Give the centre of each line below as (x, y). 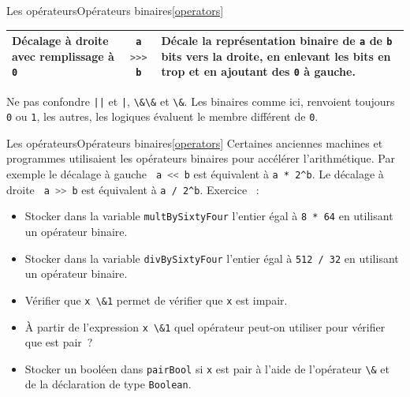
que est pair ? (59, 342)
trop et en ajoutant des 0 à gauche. (258, 71)
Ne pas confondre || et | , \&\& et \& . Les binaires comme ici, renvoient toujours (201, 101)
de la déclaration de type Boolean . (108, 384)
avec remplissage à (63, 56)
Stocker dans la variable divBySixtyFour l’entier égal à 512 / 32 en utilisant (212, 258)
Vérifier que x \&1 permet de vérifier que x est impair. (156, 300)
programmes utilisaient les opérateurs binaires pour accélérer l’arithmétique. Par (201, 158)
